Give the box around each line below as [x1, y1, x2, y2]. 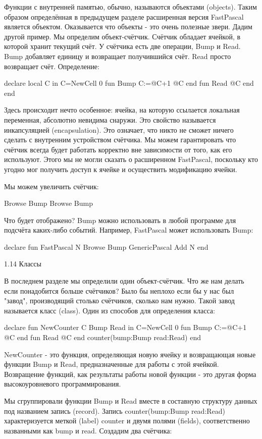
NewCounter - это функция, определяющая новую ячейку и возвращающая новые [4, 349, 256, 359]
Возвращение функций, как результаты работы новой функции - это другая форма [4, 368, 256, 379]
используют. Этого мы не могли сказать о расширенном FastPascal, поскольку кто [4, 154, 258, 164]
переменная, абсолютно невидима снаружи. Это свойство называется [4, 114, 216, 125]
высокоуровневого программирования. [4, 378, 121, 389]
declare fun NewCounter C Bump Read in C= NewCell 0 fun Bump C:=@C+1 [4, 322, 247, 333]
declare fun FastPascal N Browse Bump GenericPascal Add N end [4, 241, 208, 252]
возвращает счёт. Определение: [4, 61, 99, 71]
